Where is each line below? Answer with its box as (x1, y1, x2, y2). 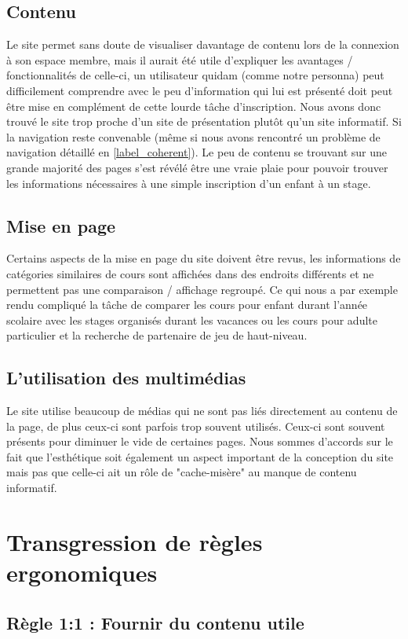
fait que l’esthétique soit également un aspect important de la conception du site (6, 448, 394, 465)
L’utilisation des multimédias (6, 365, 246, 390)
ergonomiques (6, 556, 158, 589)
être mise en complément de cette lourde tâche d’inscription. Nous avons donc (6, 97, 381, 114)
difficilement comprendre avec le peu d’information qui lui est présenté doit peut (6, 82, 393, 98)
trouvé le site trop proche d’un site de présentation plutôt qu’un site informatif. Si (6, 113, 402, 130)
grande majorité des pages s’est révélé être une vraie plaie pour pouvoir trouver (6, 159, 388, 175)
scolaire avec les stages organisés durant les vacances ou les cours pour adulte (6, 311, 377, 328)
